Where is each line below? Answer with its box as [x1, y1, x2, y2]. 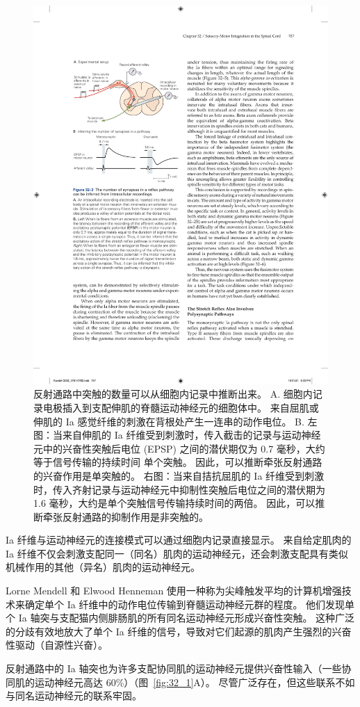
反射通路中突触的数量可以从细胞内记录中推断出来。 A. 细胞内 [33, 387, 313, 401]
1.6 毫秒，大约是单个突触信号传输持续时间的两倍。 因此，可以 [33, 496, 316, 510]
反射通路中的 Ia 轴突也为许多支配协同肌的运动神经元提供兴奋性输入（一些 [6, 661, 342, 676]
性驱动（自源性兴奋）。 [6, 637, 108, 652]
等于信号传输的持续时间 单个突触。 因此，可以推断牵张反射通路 [33, 455, 322, 469]
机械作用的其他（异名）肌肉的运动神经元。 [6, 560, 200, 574]
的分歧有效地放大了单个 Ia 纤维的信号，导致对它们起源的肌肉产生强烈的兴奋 [6, 624, 352, 638]
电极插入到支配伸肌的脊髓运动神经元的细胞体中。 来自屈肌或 [42, 400, 319, 414]
